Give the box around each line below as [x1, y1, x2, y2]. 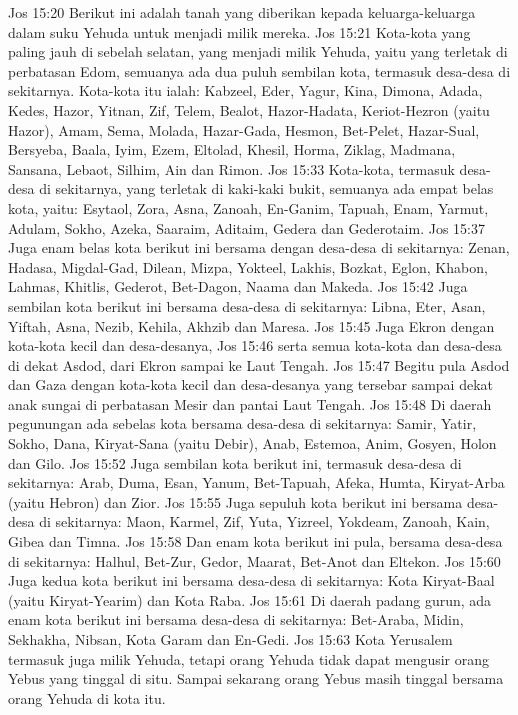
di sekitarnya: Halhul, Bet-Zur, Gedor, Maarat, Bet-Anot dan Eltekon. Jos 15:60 [8, 550, 501, 571]
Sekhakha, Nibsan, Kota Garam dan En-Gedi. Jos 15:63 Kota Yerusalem [8, 629, 453, 649]
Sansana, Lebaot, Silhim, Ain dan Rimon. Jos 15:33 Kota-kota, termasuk [8, 158, 455, 179]
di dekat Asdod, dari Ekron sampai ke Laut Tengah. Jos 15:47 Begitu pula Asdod [8, 354, 510, 375]
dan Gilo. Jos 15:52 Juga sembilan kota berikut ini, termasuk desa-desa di [8, 452, 462, 473]
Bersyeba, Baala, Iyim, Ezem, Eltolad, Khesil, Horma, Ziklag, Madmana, [8, 139, 456, 160]
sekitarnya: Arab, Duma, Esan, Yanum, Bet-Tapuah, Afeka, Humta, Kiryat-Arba [8, 472, 505, 493]
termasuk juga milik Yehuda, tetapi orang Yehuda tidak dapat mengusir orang [8, 648, 490, 669]
